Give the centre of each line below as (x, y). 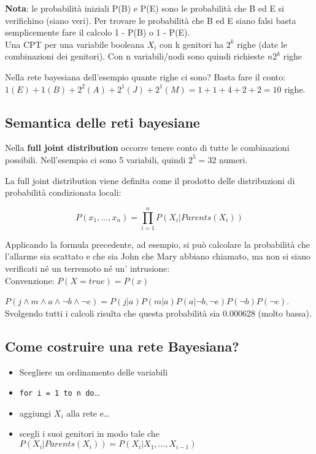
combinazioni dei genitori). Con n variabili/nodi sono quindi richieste (135, 56)
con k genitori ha (191, 44)
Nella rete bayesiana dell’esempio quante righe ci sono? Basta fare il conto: (145, 76)
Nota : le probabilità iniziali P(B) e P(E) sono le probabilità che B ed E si (145, 8)
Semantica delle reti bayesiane (102, 122)
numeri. (233, 159)
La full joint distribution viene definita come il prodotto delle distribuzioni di (150, 180)
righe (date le (262, 44)
